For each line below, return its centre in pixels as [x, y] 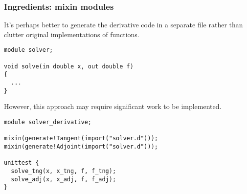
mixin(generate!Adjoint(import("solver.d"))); [81, 146]
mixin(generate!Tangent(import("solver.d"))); [81, 139]
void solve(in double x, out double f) [69, 66]
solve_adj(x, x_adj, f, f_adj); [64, 179]
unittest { [22, 163]
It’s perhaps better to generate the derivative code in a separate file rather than [123, 25]
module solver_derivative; [48, 122]
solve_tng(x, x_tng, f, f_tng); [64, 171]
